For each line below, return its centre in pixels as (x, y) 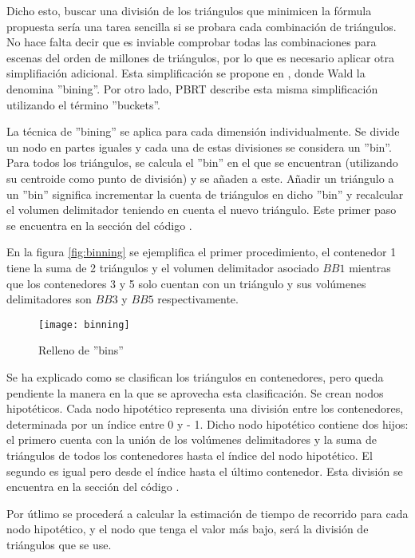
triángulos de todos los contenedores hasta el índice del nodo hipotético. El (190, 455)
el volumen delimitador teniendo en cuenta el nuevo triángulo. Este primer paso (202, 210)
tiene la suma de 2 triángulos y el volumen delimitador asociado (163, 267)
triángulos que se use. (59, 544)
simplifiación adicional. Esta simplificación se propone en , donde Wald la (186, 73)
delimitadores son (49, 299)
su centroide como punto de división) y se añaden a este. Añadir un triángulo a (200, 178)
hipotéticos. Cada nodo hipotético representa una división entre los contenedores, (205, 408)
